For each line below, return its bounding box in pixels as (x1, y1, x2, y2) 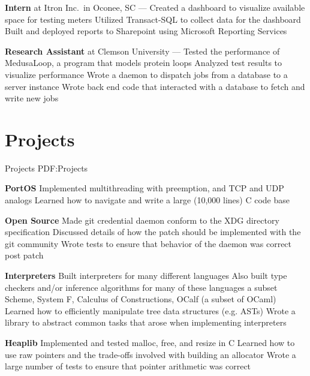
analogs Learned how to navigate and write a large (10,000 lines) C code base (5, 194, 290, 206)
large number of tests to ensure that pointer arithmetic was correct (5, 360, 251, 372)
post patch (5, 249, 44, 261)
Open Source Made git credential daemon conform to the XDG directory (5, 213, 279, 226)
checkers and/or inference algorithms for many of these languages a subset (5, 281, 278, 293)
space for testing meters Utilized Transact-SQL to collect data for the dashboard (5, 13, 301, 25)
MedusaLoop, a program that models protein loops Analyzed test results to (5, 56, 282, 69)
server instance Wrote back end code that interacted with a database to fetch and (5, 80, 305, 92)
